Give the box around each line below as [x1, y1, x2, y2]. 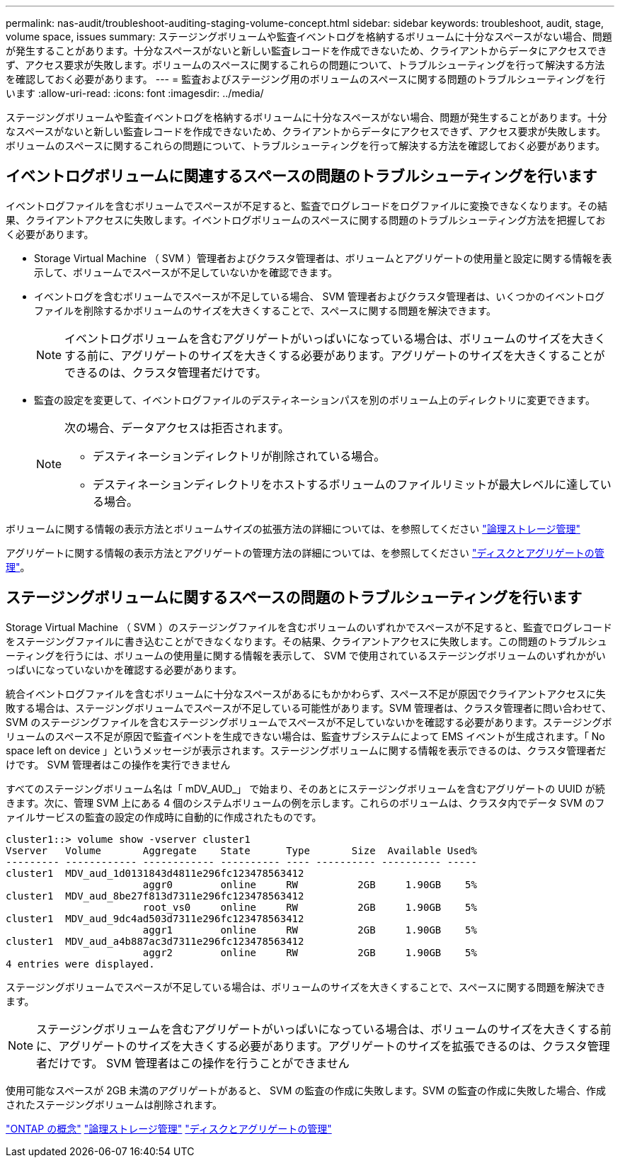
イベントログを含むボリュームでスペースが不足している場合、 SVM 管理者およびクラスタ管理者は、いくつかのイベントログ [34, 290, 605, 302]
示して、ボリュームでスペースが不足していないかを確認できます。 [34, 266, 338, 278]
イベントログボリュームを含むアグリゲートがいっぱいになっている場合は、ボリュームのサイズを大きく [64, 331, 607, 346]
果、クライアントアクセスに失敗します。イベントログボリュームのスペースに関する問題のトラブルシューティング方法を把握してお [6, 213, 606, 226]
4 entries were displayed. [6, 958, 155, 970]
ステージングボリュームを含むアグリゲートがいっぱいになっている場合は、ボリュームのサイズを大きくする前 [36, 1021, 612, 1036]
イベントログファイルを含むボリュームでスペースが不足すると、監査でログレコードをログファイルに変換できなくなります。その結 [6, 199, 607, 212]
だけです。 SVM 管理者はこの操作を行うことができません [47, 1055, 350, 1070]
